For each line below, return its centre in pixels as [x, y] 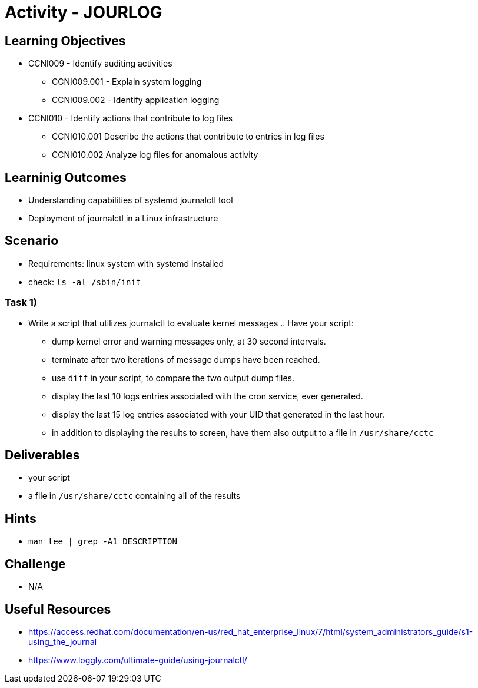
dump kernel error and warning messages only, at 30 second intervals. [189, 341]
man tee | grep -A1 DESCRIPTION [103, 542]
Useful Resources [58, 609]
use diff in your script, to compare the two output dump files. [173, 378]
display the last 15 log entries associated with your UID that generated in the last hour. [218, 414]
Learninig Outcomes [66, 177]
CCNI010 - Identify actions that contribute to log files [131, 118]
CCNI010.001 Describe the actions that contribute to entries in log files [188, 137]
